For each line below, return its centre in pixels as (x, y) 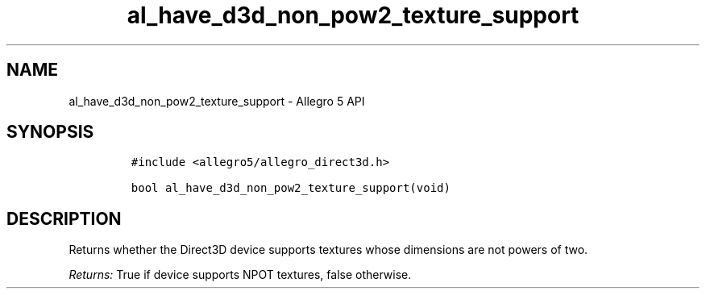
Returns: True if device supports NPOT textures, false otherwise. (240, 275)
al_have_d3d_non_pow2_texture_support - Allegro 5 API (217, 101)
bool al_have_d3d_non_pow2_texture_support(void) (291, 188)
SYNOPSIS (50, 132)
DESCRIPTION (64, 218)
